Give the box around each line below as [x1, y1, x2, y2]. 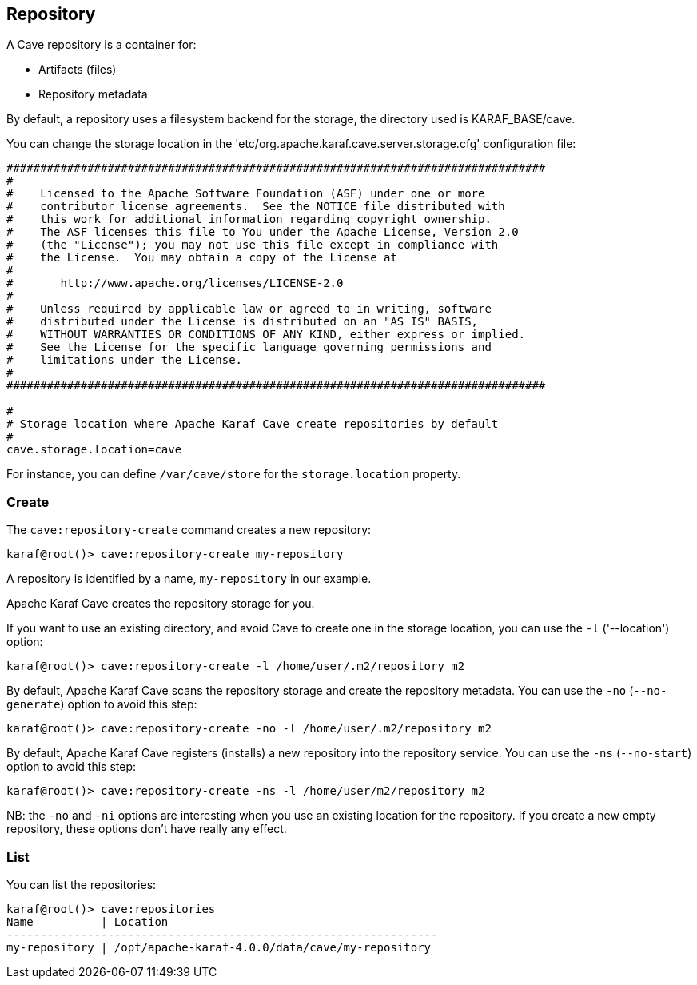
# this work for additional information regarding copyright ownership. [6, 213, 492, 226]
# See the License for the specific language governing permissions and [6, 341, 492, 354]
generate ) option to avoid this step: [6, 697, 197, 712]
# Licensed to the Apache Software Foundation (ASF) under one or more [6, 187, 485, 201]
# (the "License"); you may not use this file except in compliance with [6, 238, 499, 252]
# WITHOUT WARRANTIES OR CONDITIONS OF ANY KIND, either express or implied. [6, 328, 526, 341]
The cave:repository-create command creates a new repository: [6, 523, 372, 537]
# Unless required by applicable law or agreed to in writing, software [6, 302, 492, 316]
